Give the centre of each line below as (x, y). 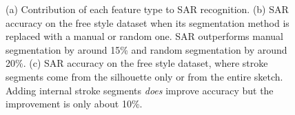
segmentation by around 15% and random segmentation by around (146, 49)
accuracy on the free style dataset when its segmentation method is (147, 22)
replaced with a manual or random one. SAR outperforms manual (144, 36)
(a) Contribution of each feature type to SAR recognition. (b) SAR (147, 9)
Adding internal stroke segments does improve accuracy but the (140, 90)
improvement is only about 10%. (74, 104)
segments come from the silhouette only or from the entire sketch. (144, 76)
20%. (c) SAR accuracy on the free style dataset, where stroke (137, 63)
